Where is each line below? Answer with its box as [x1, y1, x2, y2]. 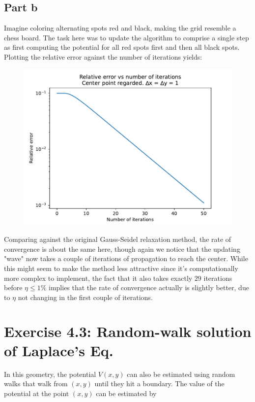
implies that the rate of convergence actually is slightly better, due [49, 282, 249, 293]
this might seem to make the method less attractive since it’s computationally [4, 263, 238, 273]
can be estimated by [96, 388, 157, 398]
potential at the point [4, 388, 69, 398]
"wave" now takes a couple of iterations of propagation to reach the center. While [4, 253, 248, 264]
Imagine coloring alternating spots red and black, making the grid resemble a [4, 23, 236, 33]
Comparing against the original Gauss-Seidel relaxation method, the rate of [4, 234, 231, 244]
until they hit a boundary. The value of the [94, 378, 225, 389]
